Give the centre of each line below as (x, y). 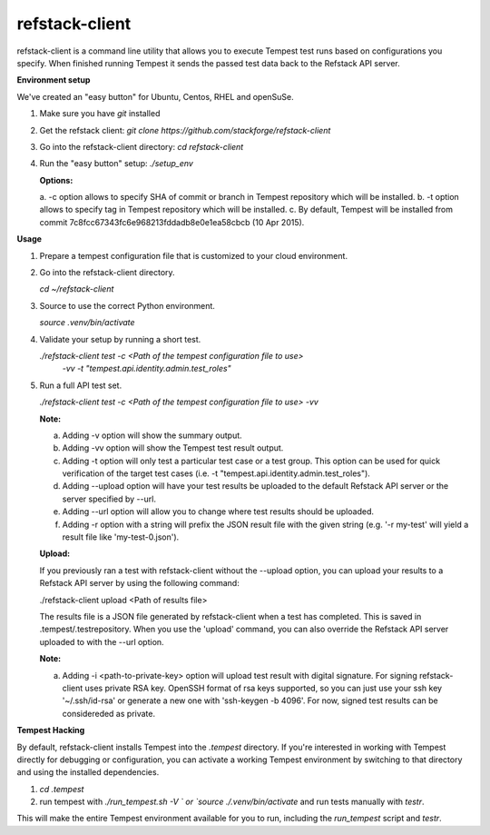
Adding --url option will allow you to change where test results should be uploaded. (218, 512)
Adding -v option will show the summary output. (152, 435)
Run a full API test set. (81, 385)
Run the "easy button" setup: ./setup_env (117, 164)
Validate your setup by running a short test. (120, 339)
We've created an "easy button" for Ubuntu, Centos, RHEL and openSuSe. (155, 96)
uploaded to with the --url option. (102, 641)
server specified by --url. (109, 499)
